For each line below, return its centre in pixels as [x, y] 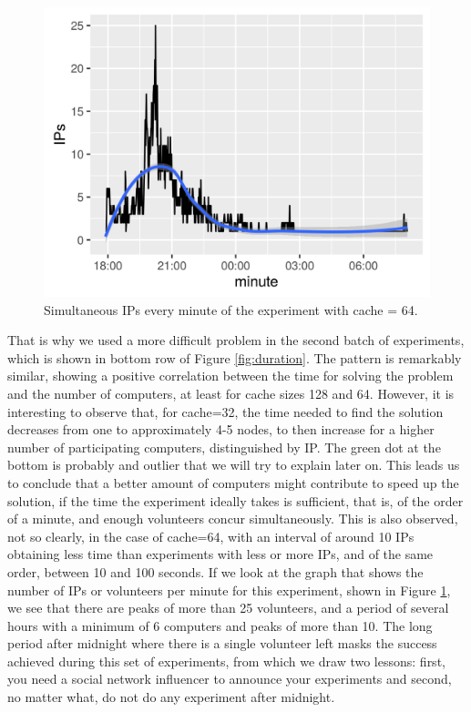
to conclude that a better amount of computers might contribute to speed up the [233, 482]
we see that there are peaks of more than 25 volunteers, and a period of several [228, 608]
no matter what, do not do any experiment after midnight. [171, 697]
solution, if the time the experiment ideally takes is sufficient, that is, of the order [235, 500]
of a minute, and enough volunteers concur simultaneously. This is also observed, [233, 519]
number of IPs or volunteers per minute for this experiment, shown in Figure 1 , [229, 590]
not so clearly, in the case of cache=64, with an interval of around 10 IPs [211, 536]
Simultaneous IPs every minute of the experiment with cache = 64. [231, 309]
